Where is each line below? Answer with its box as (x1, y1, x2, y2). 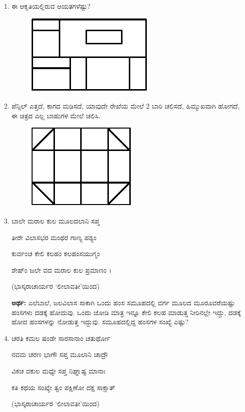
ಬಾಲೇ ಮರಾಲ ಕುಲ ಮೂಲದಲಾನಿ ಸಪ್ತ (11, 215, 100, 225)
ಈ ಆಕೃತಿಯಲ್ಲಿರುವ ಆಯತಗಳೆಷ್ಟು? (11, 1, 91, 11)
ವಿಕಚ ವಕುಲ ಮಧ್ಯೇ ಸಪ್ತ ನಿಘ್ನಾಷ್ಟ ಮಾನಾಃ (11, 365, 105, 375)
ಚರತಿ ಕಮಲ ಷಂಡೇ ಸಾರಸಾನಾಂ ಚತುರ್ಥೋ (11, 333, 111, 343)
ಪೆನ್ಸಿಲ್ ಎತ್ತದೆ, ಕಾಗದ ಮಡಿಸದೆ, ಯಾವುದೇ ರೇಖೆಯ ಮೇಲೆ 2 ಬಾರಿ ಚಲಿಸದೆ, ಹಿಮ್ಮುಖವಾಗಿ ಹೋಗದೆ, (11, 101, 240, 111)
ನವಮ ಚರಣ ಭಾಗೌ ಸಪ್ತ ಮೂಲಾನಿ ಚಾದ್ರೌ (11, 349, 108, 359)
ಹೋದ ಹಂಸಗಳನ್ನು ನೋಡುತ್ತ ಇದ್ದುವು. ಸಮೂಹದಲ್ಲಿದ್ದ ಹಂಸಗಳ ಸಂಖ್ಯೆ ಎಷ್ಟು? (11, 317, 189, 327)
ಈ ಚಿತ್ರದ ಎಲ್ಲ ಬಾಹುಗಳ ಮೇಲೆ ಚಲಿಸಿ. (11, 110, 101, 120)
